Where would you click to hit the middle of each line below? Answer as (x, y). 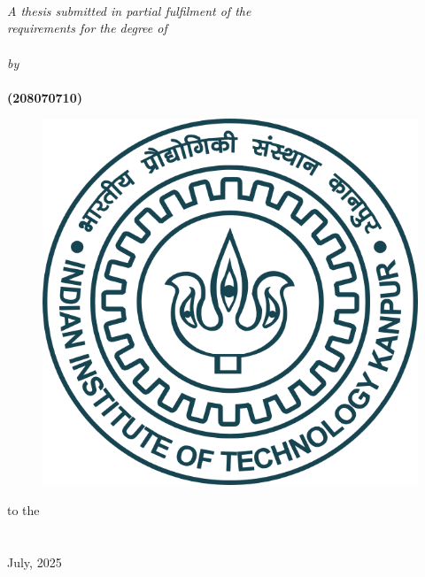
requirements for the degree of (87, 28)
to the (23, 510)
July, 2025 (35, 562)
